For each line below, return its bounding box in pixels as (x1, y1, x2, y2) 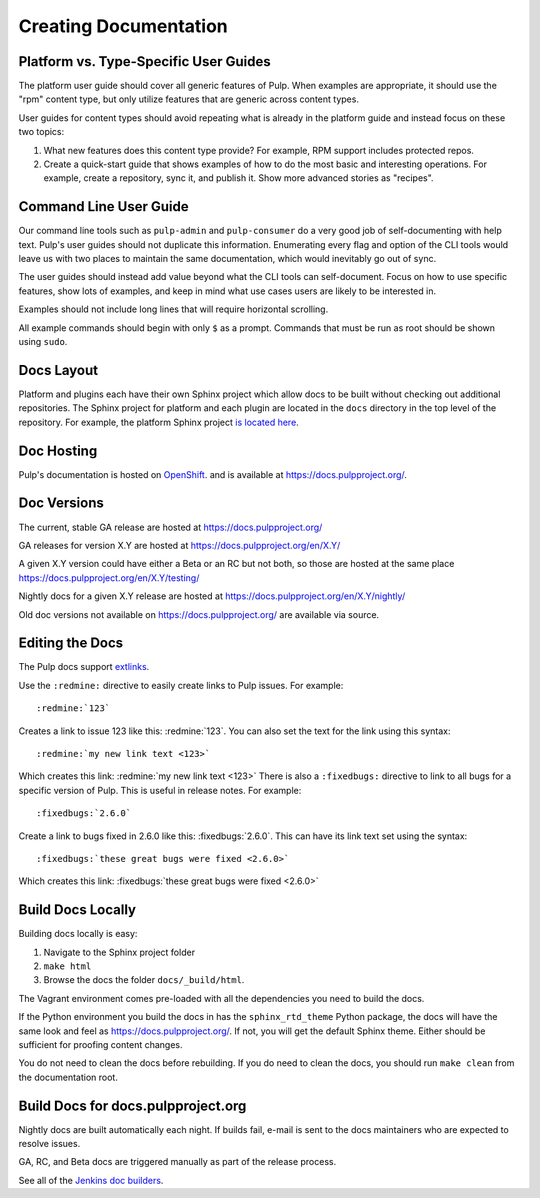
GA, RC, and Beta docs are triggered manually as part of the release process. (18, 1156, 337, 1168)
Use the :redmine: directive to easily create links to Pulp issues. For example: (18, 679, 344, 691)
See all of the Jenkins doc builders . (18, 1174, 164, 1186)
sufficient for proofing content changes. (18, 1038, 183, 1050)
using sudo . (18, 336, 68, 348)
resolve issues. (18, 1138, 81, 1150)
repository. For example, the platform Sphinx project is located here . (18, 416, 299, 428)
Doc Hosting (18, 442, 98, 459)
